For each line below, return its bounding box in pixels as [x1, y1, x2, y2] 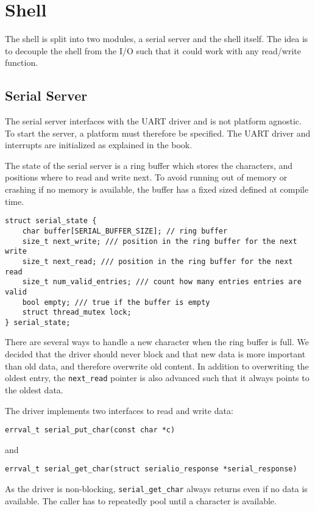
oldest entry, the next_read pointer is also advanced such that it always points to [5, 371, 310, 384]
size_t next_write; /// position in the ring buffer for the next [22, 237, 297, 246]
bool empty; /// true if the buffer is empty [22, 298, 210, 307]
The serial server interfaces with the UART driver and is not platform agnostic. [5, 115, 302, 127]
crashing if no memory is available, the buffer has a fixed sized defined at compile [5, 183, 309, 196]
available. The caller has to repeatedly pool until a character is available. [5, 494, 277, 507]
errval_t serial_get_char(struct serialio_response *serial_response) [5, 465, 297, 474]
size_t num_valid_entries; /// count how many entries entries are [22, 277, 302, 287]
